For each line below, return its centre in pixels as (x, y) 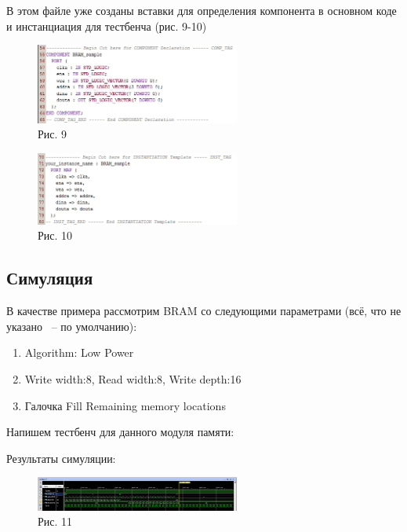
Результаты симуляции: (61, 458)
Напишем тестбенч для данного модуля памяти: (120, 432)
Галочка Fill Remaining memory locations (125, 405)
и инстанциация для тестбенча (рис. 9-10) (107, 26)
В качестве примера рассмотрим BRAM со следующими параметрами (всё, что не (204, 311)
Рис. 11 (55, 521)
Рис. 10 (55, 235)
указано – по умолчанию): (72, 326)
